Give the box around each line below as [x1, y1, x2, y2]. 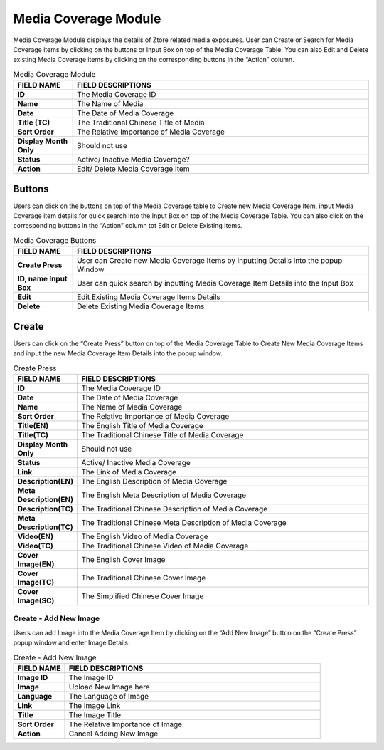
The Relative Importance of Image [68, 719, 183, 729]
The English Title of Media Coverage [81, 420, 204, 430]
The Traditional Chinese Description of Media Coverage [81, 504, 268, 514]
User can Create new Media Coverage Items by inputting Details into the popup [77, 256, 343, 266]
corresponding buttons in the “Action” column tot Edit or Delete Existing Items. [13, 222, 242, 230]
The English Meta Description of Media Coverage [81, 490, 247, 500]
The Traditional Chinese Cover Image [81, 573, 206, 583]
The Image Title [68, 709, 122, 719]
